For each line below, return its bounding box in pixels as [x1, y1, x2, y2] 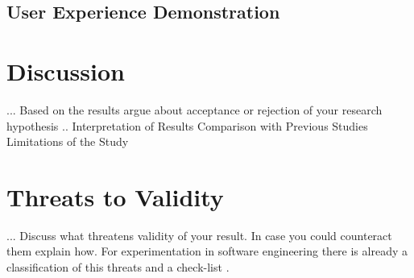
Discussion [6, 54, 125, 87]
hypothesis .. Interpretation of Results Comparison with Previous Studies [6, 117, 368, 134]
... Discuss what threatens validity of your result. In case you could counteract [6, 226, 392, 243]
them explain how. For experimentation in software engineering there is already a [6, 243, 408, 259]
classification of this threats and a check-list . [6, 259, 230, 275]
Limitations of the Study [6, 133, 129, 150]
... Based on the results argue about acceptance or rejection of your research [6, 101, 383, 118]
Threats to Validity [6, 180, 224, 213]
